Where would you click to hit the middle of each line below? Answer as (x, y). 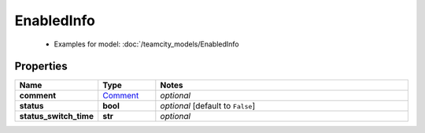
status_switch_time (57, 116)
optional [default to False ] (208, 106)
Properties (41, 66)
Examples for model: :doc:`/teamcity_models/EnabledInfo (146, 44)
